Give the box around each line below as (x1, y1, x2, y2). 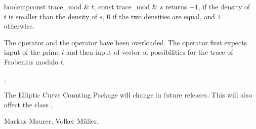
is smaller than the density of (8, 11, 97, 21)
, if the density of (198, 1, 250, 11)
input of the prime (4, 47, 60, 57)
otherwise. (4, 21, 35, 31)
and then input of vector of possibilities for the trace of (66, 47, 233, 57)
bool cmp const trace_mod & (4, 1, 89, 11)
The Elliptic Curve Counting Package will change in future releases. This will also (4, 90, 252, 100)
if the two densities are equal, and (112, 11, 215, 21)
